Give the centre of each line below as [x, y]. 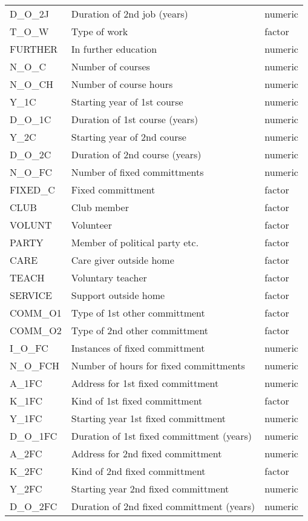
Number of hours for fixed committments [158, 365]
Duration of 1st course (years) [135, 119]
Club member [100, 207]
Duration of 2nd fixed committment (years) [163, 506]
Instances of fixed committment [138, 348]
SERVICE [31, 295]
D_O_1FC [34, 436]
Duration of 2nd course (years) [136, 154]
